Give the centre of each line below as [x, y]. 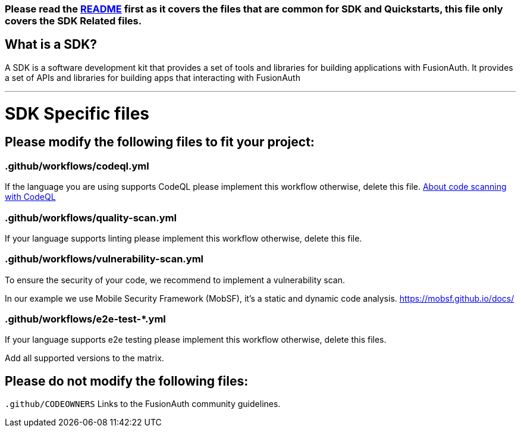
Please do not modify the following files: [127, 381]
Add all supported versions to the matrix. [84, 358]
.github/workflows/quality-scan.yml [91, 217]
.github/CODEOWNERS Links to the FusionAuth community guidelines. [143, 404]
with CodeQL [30, 197]
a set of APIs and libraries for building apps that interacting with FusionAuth [153, 77]
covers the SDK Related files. [73, 21]
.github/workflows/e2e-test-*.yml [85, 319]
